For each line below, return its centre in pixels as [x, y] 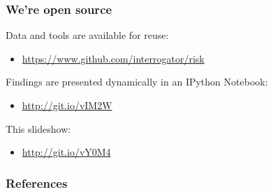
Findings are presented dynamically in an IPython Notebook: [137, 82]
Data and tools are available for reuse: [87, 35]
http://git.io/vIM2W [67, 105]
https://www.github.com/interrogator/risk [113, 58]
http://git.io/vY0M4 [66, 152]
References [37, 183]
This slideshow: [38, 128]
